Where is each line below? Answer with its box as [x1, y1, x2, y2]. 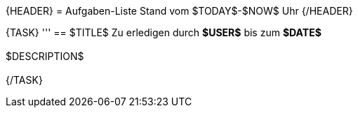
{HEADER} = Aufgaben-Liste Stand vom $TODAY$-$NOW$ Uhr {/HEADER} [6, 5, 353, 17]
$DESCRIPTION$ [6, 50, 84, 62]
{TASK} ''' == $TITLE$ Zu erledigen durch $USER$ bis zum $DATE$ [6, 27, 321, 38]
